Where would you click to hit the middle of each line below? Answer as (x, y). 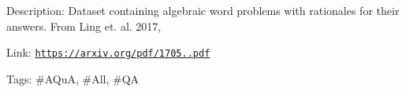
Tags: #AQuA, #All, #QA (73, 78)
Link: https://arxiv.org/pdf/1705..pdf (108, 52)
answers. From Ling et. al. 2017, (84, 26)
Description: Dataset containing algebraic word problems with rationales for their (203, 10)
